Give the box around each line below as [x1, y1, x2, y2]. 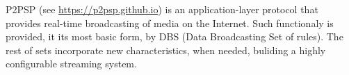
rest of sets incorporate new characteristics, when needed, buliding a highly [6, 42, 326, 57]
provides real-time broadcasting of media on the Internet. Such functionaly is [6, 15, 334, 30]
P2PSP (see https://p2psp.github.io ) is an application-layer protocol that [6, 2, 318, 16]
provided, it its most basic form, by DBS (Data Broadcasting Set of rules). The [6, 29, 343, 44]
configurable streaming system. [6, 56, 137, 71]
